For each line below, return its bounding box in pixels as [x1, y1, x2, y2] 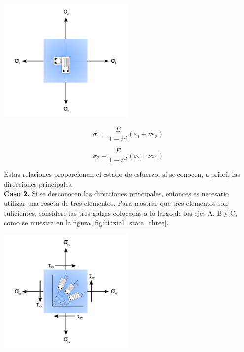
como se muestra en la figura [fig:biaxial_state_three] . [4, 217, 169, 228]
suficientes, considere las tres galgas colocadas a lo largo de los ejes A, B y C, [4, 207, 238, 218]
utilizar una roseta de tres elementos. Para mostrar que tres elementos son [4, 197, 228, 208]
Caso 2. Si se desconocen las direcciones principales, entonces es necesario [4, 188, 229, 198]
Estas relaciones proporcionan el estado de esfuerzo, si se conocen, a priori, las [4, 169, 240, 179]
